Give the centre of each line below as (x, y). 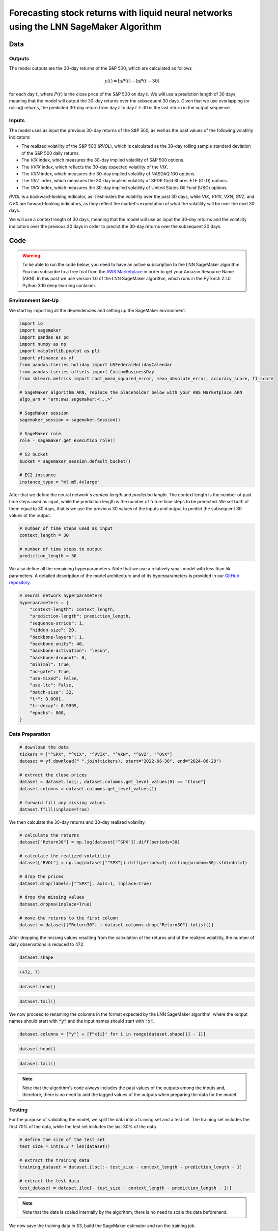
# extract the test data (49, 1181)
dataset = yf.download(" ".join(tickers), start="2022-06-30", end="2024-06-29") (121, 761)
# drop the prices (42, 877)
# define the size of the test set (62, 1139)
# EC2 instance (38, 475)
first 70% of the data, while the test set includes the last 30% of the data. (83, 1126)
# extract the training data (55, 1160)
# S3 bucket (34, 454)
